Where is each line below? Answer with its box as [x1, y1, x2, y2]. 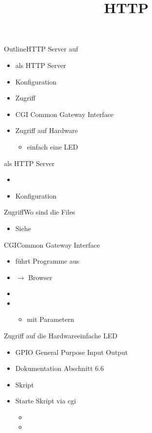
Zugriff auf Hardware [15, 125, 78, 135]
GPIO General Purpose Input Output [15, 347, 128, 357]
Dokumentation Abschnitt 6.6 [15, 363, 104, 373]
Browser [28, 272, 52, 282]
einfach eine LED [27, 141, 78, 151]
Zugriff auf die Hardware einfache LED [4, 331, 118, 341]
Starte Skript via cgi [15, 396, 76, 406]
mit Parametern [27, 314, 74, 324]
